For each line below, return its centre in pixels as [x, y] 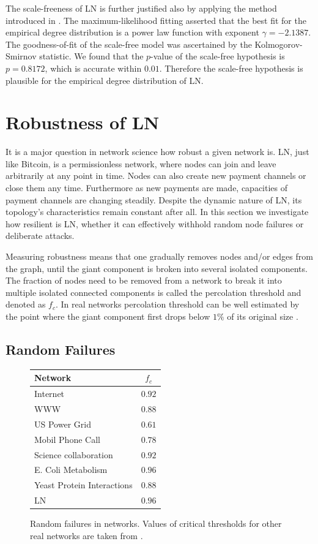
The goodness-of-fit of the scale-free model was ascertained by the [129, 44]
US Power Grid [63, 424]
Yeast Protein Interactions [83, 485]
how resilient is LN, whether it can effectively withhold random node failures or [155, 223]
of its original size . [263, 316]
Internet [50, 394]
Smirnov [21, 56]
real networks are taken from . [87, 535]
